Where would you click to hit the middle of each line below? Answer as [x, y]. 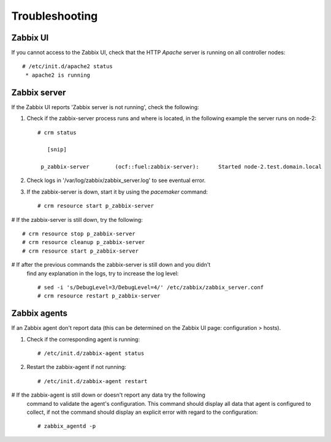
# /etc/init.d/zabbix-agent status [91, 353]
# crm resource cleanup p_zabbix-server [84, 242]
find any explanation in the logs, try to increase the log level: [103, 273]
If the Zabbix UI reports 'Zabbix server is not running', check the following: [105, 107]
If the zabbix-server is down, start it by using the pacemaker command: [117, 192]
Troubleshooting [55, 16]
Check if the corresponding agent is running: [83, 339]
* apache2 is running [58, 75]
